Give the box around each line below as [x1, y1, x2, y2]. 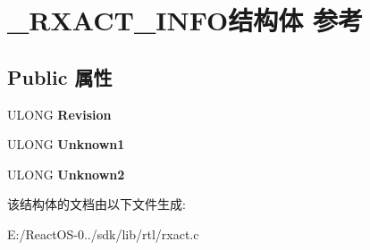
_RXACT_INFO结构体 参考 [7, 2, 363, 38]
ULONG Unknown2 [7, 164, 125, 183]
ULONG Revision [7, 104, 112, 123]
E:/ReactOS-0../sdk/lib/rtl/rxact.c [7, 224, 199, 243]
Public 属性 [7, 62, 113, 90]
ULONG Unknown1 [7, 135, 125, 154]
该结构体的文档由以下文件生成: [7, 195, 186, 213]
